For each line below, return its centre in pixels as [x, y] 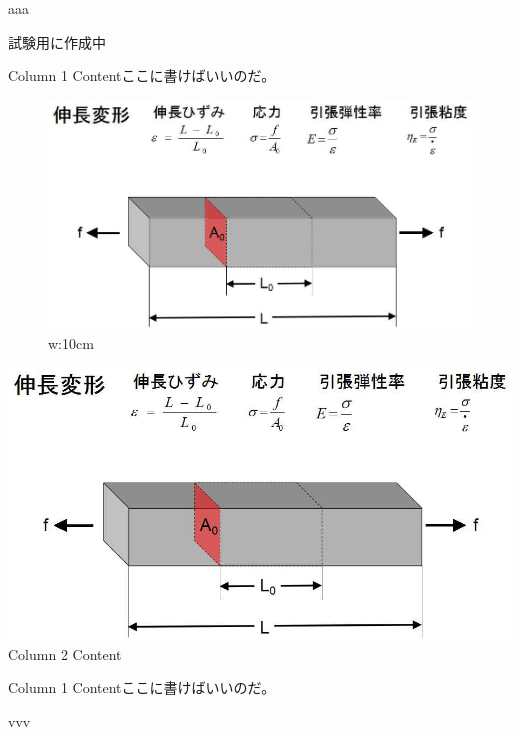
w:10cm [71, 342]
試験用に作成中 [57, 41]
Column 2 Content [65, 653]
